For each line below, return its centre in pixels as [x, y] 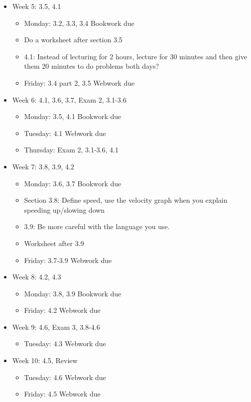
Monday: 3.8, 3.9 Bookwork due [73, 293]
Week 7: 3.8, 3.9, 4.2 [43, 166]
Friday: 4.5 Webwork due [62, 394]
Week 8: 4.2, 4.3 [37, 277]
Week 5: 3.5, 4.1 [37, 6]
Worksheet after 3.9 [54, 243]
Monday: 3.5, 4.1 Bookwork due [73, 116]
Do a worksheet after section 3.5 [73, 40]
